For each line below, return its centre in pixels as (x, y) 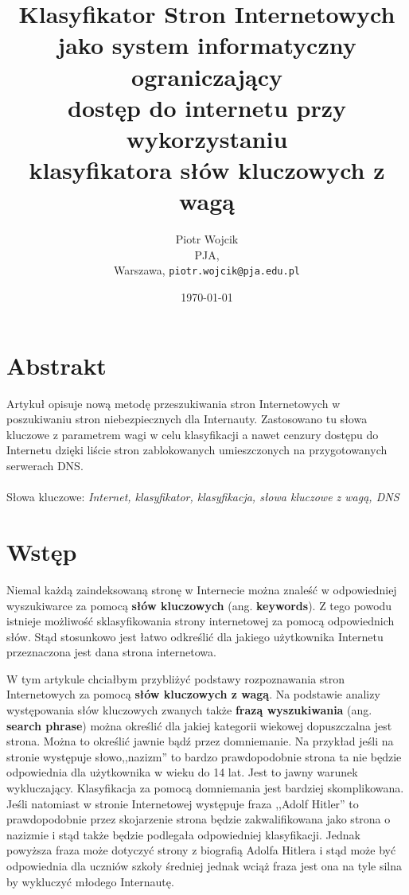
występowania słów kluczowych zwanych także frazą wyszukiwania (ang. (189, 710)
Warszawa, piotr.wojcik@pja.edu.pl (207, 270)
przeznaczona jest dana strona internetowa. (111, 652)
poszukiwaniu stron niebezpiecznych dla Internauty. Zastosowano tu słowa (187, 419)
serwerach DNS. (45, 465)
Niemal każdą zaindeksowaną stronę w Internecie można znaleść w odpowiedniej (202, 589)
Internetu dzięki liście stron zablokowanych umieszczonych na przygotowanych (197, 450)
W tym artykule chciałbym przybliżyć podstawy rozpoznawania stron (176, 678)
